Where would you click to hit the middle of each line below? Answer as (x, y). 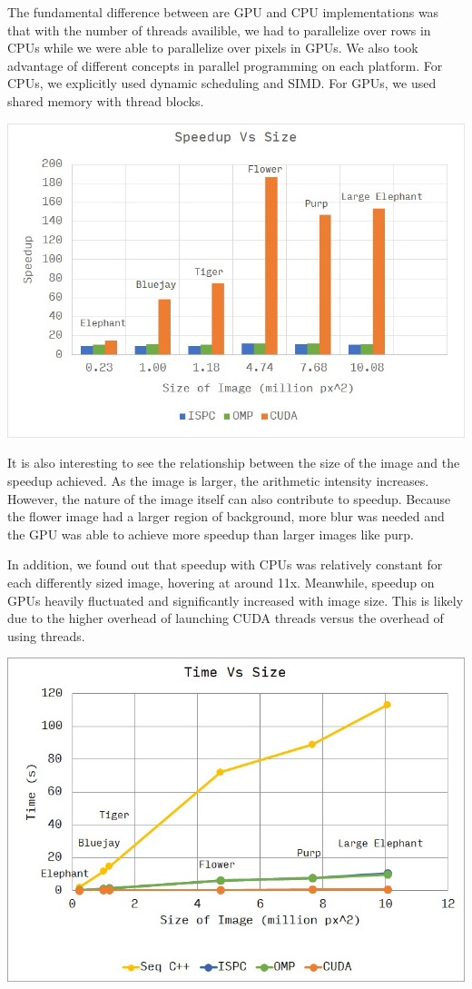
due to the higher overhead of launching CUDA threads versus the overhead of (226, 618)
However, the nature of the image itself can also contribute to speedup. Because (229, 498)
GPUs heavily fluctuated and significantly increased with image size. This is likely (236, 600)
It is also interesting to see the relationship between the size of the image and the (234, 463)
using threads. (46, 635)
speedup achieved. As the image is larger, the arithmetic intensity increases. (218, 481)
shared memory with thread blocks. (106, 100)
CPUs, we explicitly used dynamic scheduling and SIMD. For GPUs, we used (222, 83)
